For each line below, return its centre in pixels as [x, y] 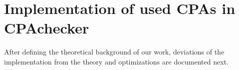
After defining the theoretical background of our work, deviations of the [114, 52]
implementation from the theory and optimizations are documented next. [116, 61]
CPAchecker [47, 28]
